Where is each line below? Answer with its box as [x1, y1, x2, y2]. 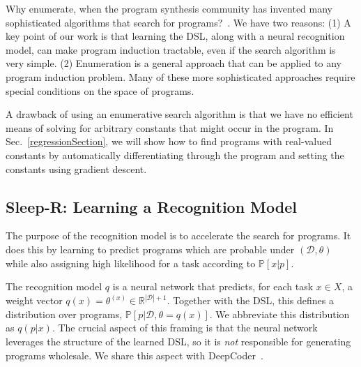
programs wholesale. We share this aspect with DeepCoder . [6, 347, 263, 362]
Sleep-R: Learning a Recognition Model [6, 195, 297, 217]
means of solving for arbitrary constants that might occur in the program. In [6, 120, 334, 135]
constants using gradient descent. [6, 161, 147, 176]
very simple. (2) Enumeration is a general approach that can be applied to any [6, 56, 341, 70]
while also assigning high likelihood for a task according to [6, 255, 256, 270]
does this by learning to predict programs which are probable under [6, 241, 295, 256]
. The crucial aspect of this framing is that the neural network [52, 320, 318, 335]
